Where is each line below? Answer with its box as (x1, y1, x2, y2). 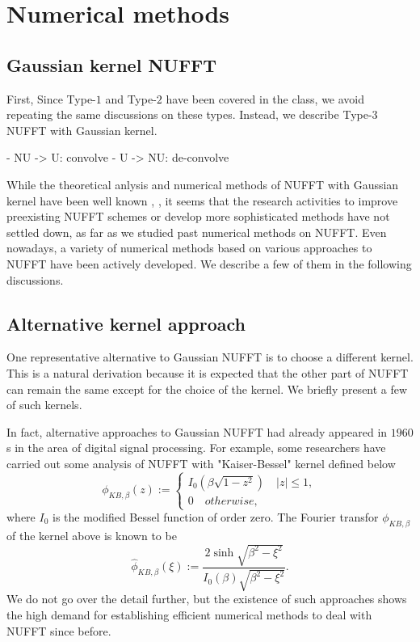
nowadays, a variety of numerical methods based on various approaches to (6, 239, 372, 256)
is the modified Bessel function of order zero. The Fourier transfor (52, 509, 379, 526)
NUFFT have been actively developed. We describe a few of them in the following (6, 255, 412, 272)
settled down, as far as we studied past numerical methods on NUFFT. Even (6, 223, 387, 240)
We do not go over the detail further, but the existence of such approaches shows (6, 590, 407, 607)
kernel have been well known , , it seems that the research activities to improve (6, 192, 398, 209)
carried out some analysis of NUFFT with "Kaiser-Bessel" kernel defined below (6, 454, 396, 471)
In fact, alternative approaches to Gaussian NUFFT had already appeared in (6, 423, 388, 440)
